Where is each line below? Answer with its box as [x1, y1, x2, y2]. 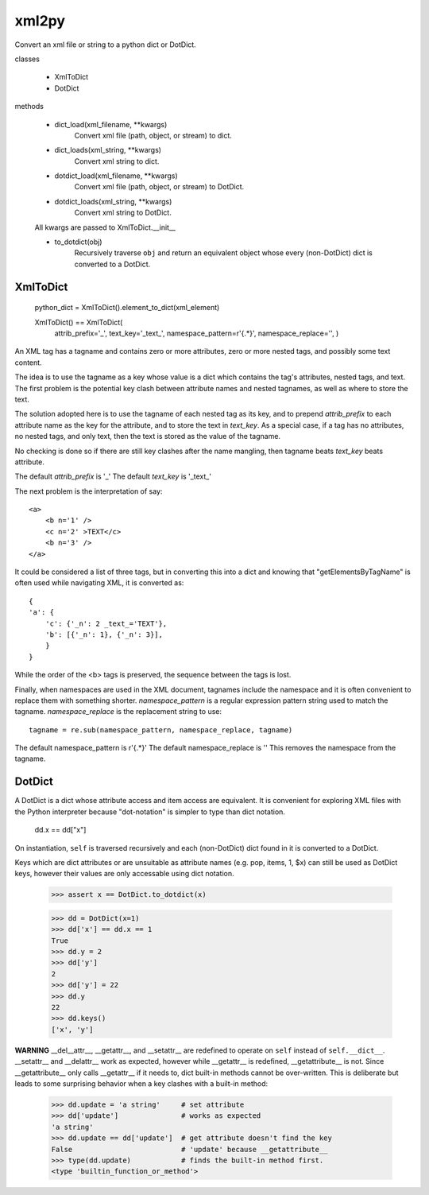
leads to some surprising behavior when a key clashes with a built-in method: [14, 1078, 269, 1088]
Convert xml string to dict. [74, 156, 160, 166]
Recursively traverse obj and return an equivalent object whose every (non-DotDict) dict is [74, 248, 373, 258]
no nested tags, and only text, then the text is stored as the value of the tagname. [14, 432, 281, 441]
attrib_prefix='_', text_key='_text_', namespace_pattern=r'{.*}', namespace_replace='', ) [54, 328, 339, 338]
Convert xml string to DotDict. [74, 208, 172, 218]
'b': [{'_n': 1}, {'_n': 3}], [44, 630, 163, 639]
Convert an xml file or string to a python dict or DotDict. [14, 40, 196, 49]
